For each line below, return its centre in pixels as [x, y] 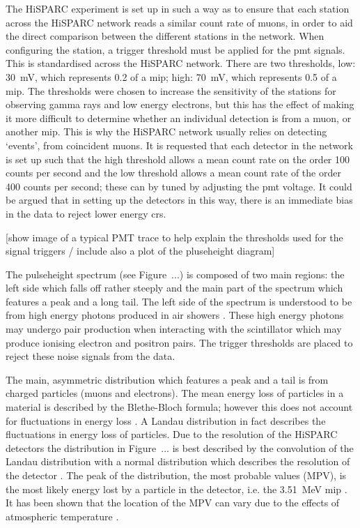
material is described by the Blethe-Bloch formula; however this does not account [179, 407]
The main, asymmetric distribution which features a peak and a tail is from [167, 379]
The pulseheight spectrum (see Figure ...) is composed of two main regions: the [175, 274]
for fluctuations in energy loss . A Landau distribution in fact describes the [166, 420]
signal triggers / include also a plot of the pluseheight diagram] [140, 251]
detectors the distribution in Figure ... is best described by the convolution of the [180, 447]
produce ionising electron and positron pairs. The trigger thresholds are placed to [179, 342]
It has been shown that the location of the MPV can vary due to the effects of [173, 503]
